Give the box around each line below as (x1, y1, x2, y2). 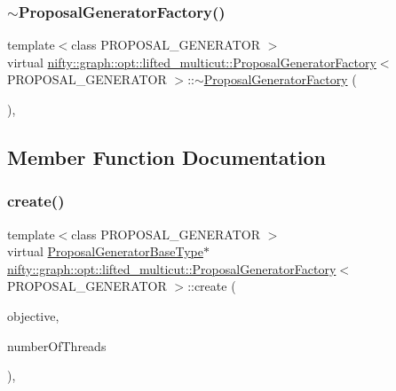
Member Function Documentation (7, 143, 327, 170)
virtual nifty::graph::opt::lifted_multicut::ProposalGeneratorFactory (7, 52, 376, 71)
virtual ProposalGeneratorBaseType (7, 242, 203, 261)
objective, (7, 306, 59, 325)
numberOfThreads (7, 336, 107, 355)
